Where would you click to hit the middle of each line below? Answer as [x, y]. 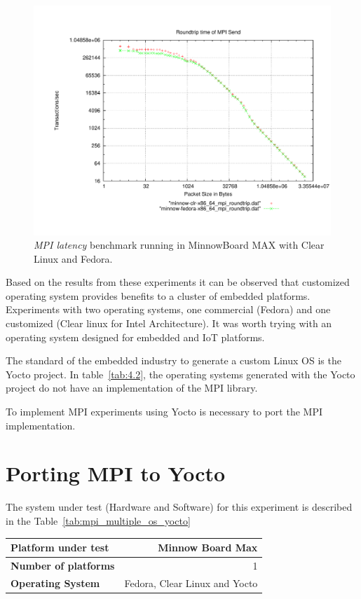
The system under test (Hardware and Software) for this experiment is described [179, 507]
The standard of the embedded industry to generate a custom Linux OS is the [173, 360]
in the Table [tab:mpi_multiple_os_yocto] [98, 520]
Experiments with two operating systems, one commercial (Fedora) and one [168, 309]
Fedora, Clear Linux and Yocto [191, 583]
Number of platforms [63, 565]
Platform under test [60, 548]
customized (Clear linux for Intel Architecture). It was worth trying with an [169, 323]
